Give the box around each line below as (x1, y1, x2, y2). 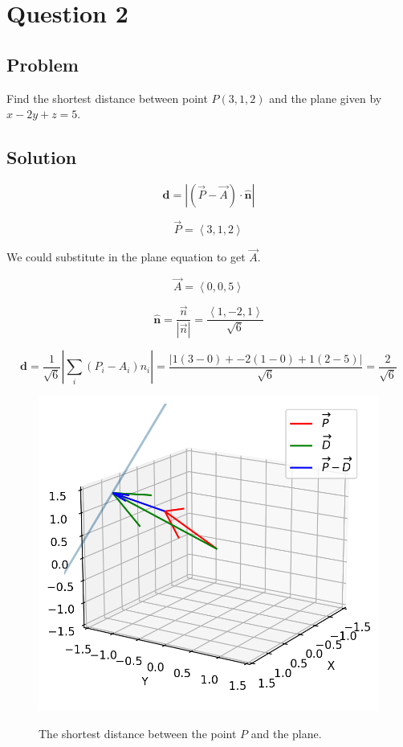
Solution (6, 145, 77, 170)
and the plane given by (269, 89, 382, 106)
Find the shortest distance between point (6, 89, 208, 106)
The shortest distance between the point (39, 724, 237, 741)
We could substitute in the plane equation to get (6, 248, 246, 265)
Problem (6, 51, 79, 76)
